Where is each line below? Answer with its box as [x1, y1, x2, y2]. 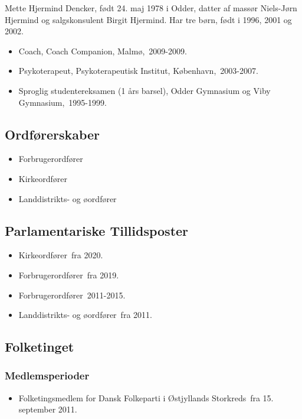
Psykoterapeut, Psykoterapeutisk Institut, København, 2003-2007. [18, 64, 258, 77]
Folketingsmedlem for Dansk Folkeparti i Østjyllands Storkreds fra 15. [18, 391, 274, 404]
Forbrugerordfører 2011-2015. [18, 288, 126, 301]
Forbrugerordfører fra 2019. [18, 268, 119, 281]
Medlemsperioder [5, 368, 90, 383]
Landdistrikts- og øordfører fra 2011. [18, 308, 152, 321]
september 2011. [18, 403, 77, 415]
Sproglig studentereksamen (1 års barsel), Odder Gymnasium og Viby [18, 84, 271, 96]
